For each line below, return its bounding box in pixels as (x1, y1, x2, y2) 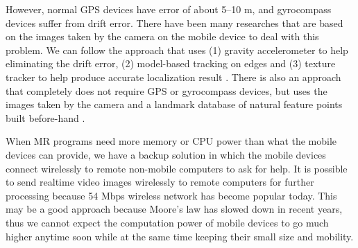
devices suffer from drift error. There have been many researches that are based (6, 15, 343, 30)
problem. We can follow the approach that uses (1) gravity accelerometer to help (6, 42, 348, 57)
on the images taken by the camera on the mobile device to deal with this (6, 29, 319, 44)
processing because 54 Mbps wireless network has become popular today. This (6, 188, 337, 202)
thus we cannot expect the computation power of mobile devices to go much (6, 215, 329, 229)
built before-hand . (6, 110, 85, 125)
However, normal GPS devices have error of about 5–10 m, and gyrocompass (6, 2, 332, 16)
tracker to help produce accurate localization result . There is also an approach (6, 69, 341, 84)
